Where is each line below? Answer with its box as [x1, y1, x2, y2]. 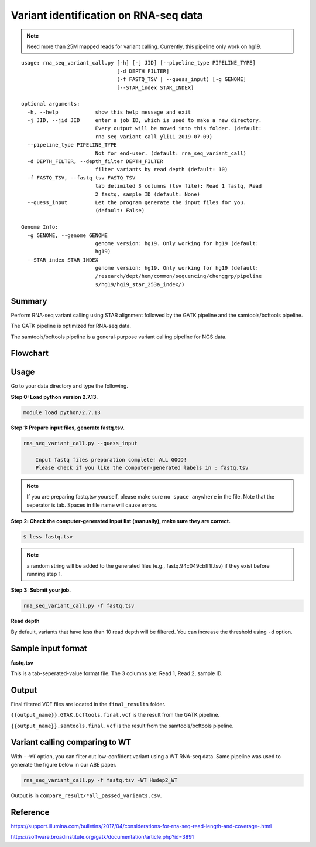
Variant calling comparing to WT [11, 737, 132, 747]
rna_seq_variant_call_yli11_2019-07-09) [95, 133, 213, 140]
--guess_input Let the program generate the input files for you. [27, 199, 247, 205]
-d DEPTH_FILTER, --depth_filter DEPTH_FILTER [27, 158, 163, 165]
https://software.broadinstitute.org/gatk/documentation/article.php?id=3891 [11, 834, 194, 841]
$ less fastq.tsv [23, 534, 73, 540]
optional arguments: [21, 100, 80, 107]
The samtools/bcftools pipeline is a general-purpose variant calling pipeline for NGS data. [11, 333, 227, 340]
